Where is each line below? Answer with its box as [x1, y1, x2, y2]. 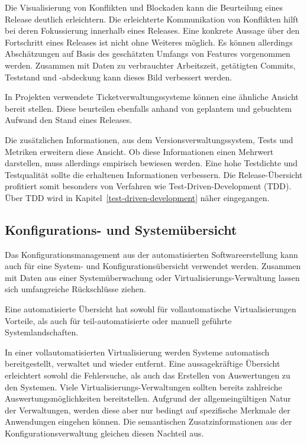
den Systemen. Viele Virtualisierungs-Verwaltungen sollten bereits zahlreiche [5, 380, 282, 393]
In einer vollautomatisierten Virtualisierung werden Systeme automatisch [5, 345, 270, 358]
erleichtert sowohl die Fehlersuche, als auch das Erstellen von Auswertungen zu [5, 369, 290, 381]
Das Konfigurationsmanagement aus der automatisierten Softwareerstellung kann [5, 248, 298, 260]
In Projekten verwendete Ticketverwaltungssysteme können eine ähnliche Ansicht [5, 90, 299, 103]
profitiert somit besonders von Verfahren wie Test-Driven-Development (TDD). [5, 180, 292, 192]
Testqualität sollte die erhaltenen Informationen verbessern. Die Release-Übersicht [5, 168, 303, 180]
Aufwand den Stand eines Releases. [5, 114, 133, 126]
